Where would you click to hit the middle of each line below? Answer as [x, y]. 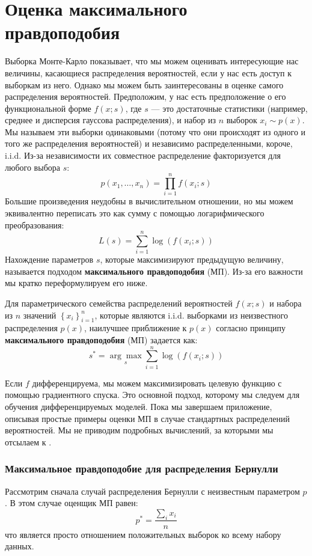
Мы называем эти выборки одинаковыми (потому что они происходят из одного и [155, 131]
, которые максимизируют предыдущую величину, [192, 259]
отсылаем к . [28, 441]
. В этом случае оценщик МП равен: [72, 503]
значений [40, 315]
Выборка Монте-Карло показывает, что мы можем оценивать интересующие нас [152, 61]
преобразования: [35, 225]
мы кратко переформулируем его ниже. [76, 283]
